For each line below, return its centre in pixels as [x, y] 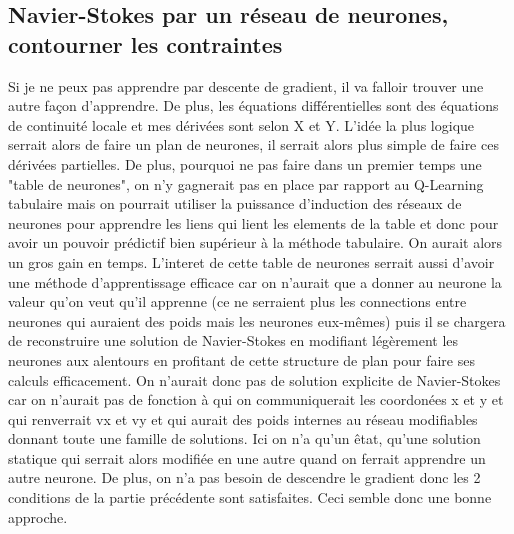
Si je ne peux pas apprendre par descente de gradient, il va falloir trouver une [246, 85]
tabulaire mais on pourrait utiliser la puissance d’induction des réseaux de [235, 203]
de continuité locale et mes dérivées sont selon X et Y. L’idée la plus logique [241, 124]
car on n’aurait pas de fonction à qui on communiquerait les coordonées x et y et [256, 399]
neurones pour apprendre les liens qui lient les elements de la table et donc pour [253, 222]
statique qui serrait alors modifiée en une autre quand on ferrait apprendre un [247, 457]
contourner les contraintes [145, 43]
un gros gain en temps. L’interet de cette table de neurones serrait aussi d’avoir [251, 261]
